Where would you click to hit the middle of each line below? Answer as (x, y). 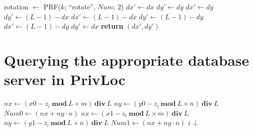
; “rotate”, (80, 6)
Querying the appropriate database (126, 60)
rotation (16, 6)
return (112, 26)
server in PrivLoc (65, 79)
